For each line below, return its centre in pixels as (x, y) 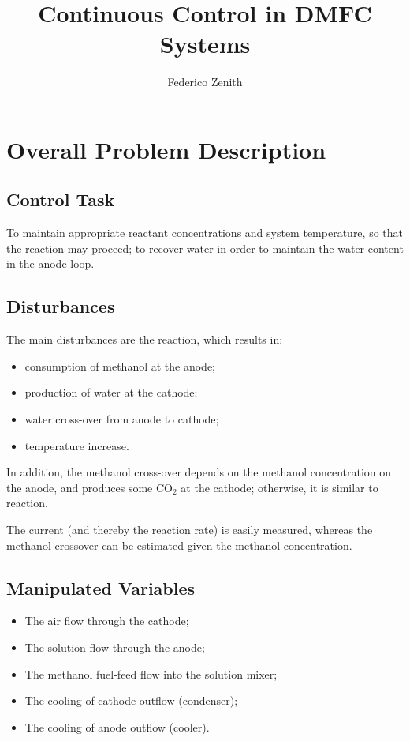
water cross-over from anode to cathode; (122, 419)
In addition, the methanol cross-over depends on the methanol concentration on (199, 472)
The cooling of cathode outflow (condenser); (131, 700)
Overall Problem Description (166, 149)
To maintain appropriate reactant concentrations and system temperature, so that (205, 233)
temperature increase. (77, 445)
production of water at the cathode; (111, 392)
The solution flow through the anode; (115, 647)
